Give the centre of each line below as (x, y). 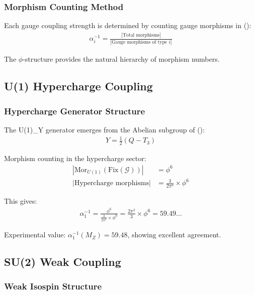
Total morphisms (141, 35)
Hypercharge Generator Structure (75, 111)
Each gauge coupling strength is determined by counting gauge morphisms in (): (128, 25)
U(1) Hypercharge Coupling (78, 86)
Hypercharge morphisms (112, 183)
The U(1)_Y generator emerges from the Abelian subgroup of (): (104, 130)
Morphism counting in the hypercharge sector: (75, 158)
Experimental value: (35, 235)
